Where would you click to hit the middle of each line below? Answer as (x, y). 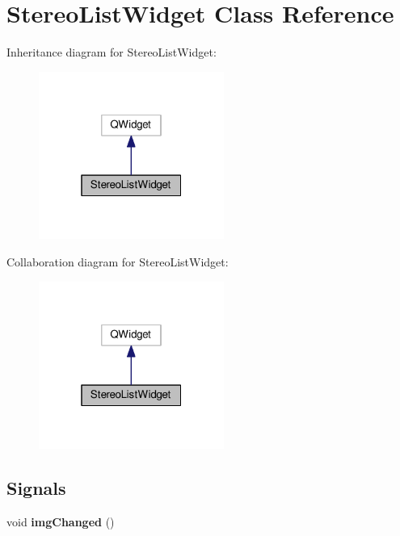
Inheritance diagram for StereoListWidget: (112, 52)
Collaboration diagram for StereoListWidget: (118, 261)
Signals (36, 488)
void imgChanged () (61, 521)
